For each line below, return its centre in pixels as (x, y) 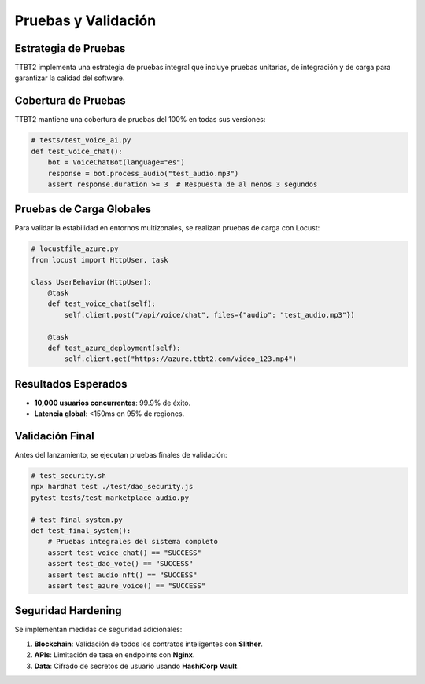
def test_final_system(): (81, 531)
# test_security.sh (68, 476)
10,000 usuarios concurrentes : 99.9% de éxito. (113, 403)
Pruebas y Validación (85, 20)
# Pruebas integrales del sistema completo (133, 542)
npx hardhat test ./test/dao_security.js (112, 487)
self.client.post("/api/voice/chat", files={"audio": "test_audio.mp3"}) (210, 315)
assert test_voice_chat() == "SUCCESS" (125, 553)
